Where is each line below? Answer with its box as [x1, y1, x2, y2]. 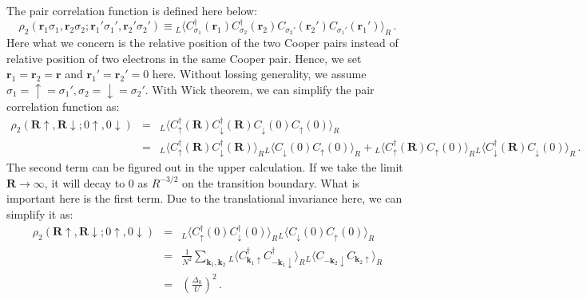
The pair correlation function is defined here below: [6, 2, 258, 18]
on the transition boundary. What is [182, 174, 360, 191]
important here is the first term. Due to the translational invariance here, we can [6, 190, 403, 207]
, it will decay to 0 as [44, 174, 148, 191]
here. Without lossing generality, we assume [152, 65, 367, 82]
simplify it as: [6, 206, 73, 223]
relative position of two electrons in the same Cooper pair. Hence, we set [6, 49, 362, 66]
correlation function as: [6, 98, 120, 115]
